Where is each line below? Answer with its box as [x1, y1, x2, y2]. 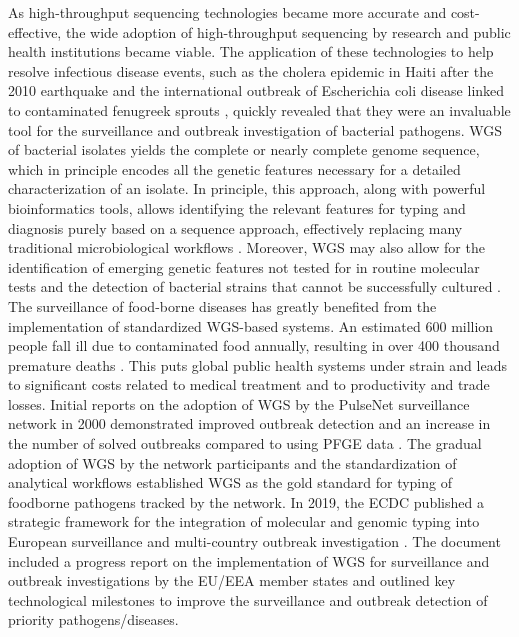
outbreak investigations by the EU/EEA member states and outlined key [8, 570, 456, 591]
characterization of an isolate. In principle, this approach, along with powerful [8, 178, 486, 199]
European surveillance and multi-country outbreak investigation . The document [8, 531, 501, 552]
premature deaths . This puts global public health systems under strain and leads [8, 354, 507, 375]
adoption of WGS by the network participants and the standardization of [8, 452, 457, 473]
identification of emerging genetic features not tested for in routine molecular [8, 256, 480, 277]
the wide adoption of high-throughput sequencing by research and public [65, 21, 511, 42]
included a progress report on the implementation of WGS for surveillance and [8, 550, 490, 571]
